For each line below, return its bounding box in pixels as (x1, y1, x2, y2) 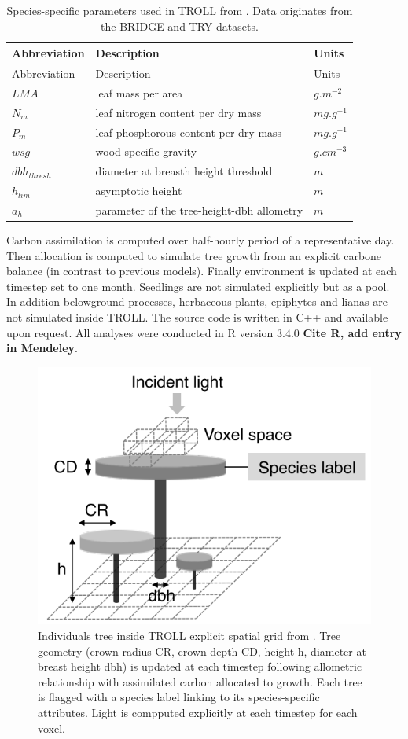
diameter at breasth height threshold (95, 163, 273, 179)
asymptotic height (95, 182, 182, 199)
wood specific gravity (95, 143, 197, 160)
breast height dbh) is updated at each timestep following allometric (38, 658, 362, 675)
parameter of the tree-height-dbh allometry (95, 201, 303, 218)
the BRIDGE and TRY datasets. (101, 17, 259, 34)
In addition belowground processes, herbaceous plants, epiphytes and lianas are (6, 293, 388, 310)
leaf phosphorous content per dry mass (95, 123, 282, 140)
